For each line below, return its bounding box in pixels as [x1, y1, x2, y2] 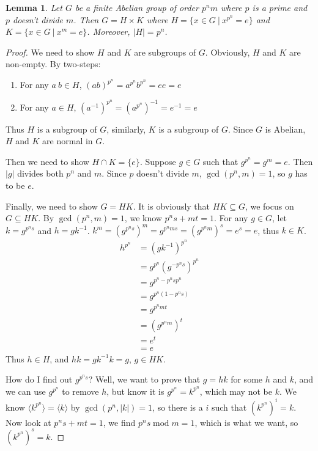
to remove [62, 384, 99, 397]
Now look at [6, 416, 51, 428]
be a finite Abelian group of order [75, 1, 199, 13]
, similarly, [106, 122, 146, 135]
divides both [17, 167, 64, 180]
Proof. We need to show [6, 45, 95, 58]
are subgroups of [134, 45, 196, 58]
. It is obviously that [133, 199, 210, 212]
